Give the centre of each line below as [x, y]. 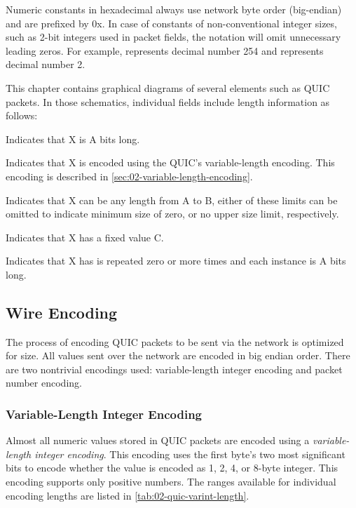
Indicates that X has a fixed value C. [85, 237]
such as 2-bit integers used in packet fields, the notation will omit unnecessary [173, 37]
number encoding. [44, 383]
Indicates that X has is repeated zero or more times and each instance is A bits [176, 261]
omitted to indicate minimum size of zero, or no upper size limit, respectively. [172, 214]
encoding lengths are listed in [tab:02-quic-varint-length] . [128, 495]
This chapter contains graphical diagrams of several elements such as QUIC [168, 87]
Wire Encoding [62, 312]
